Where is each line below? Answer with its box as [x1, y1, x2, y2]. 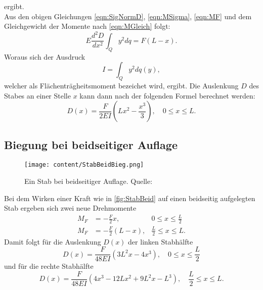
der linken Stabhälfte [128, 236, 193, 247]
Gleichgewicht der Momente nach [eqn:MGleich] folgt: [4, 21, 170, 31]
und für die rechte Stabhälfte [4, 261, 94, 271]
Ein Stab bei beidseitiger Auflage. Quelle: [24, 175, 153, 186]
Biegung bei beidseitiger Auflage [4, 136, 178, 152]
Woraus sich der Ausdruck [4, 51, 85, 62]
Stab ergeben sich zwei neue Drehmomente [4, 203, 137, 213]
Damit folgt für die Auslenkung [4, 236, 101, 247]
